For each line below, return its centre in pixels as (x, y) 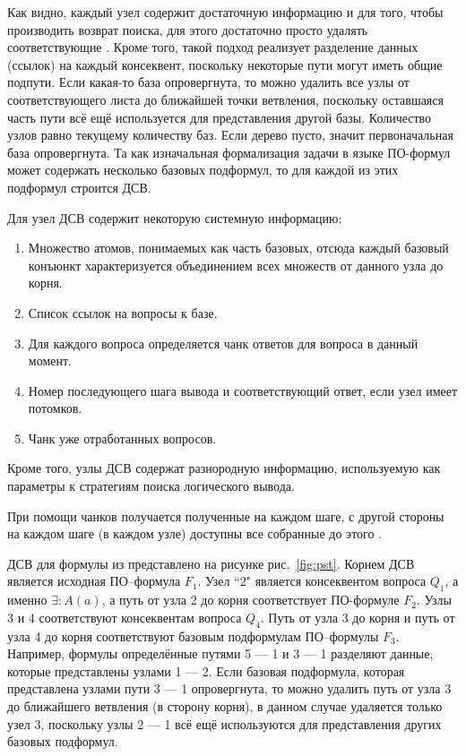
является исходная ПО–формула (94, 581)
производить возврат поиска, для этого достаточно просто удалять (188, 29)
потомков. (55, 408)
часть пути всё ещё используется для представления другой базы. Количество (220, 117)
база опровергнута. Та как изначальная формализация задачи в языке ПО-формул (229, 152)
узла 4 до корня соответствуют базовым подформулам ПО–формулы (193, 636)
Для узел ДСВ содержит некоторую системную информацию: (175, 217)
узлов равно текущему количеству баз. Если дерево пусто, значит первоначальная (230, 135)
